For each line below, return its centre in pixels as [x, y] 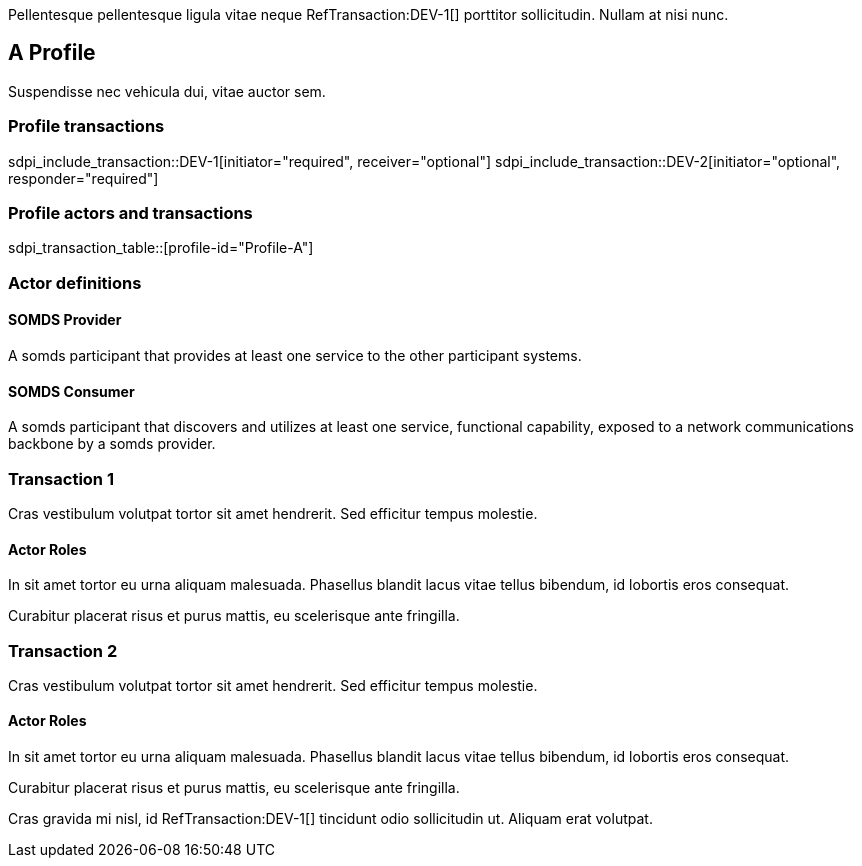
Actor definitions [75, 282]
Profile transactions [86, 126]
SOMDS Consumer [71, 391]
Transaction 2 [63, 650]
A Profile [52, 53]
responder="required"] [83, 178]
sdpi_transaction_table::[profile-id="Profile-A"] [161, 248]
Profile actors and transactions [130, 212]
